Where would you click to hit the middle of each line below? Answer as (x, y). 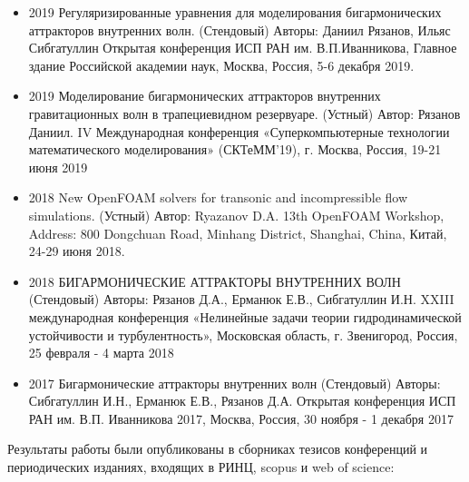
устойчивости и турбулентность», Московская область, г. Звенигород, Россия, (243, 334)
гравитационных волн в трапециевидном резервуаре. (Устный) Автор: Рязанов (244, 113)
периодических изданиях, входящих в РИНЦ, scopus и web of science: (201, 467)
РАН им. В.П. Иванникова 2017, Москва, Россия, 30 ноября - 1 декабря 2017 (241, 418)
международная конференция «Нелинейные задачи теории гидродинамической (245, 316)
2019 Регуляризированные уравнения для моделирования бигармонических (235, 12)
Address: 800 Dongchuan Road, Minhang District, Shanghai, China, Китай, (238, 233)
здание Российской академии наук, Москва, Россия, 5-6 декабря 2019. (221, 65)
